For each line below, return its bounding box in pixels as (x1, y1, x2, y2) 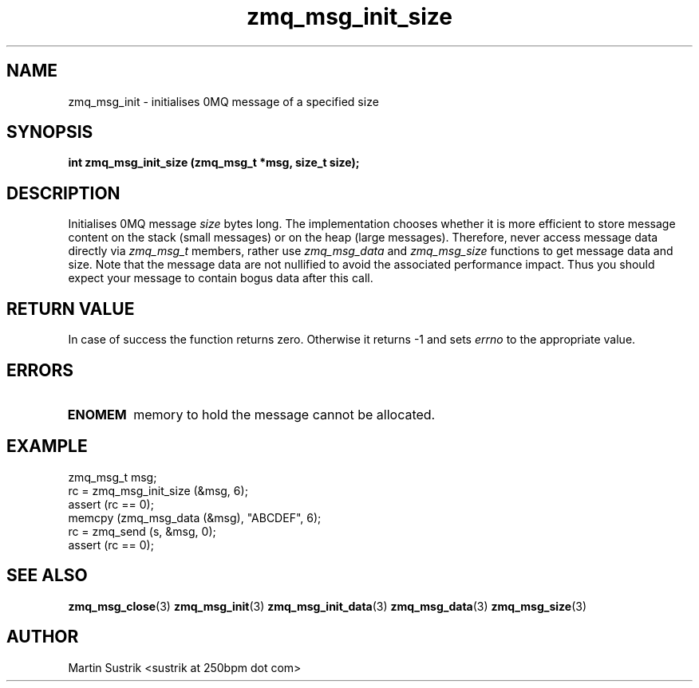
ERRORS (6, 360, 74, 380)
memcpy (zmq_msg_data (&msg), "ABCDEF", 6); (68, 510, 322, 525)
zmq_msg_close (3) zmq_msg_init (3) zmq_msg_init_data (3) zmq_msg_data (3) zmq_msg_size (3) (68, 599, 587, 613)
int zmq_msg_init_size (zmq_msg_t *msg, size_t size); (68, 155, 360, 170)
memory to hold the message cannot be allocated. (133, 406, 436, 423)
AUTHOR (6, 627, 79, 647)
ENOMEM (67, 406, 127, 423)
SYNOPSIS (6, 122, 93, 143)
